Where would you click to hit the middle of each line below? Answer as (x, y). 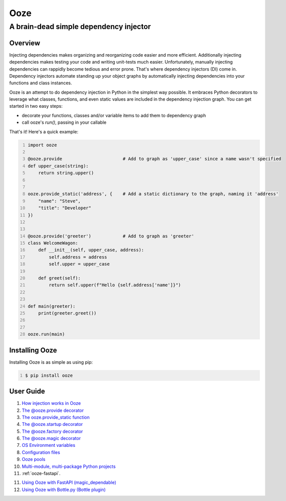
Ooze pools (34, 459)
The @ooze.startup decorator (52, 424)
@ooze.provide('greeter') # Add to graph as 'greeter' (111, 236)
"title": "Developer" (65, 208)
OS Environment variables (49, 445)
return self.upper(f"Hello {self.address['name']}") (115, 285)
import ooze (42, 145)
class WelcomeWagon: (53, 243)
